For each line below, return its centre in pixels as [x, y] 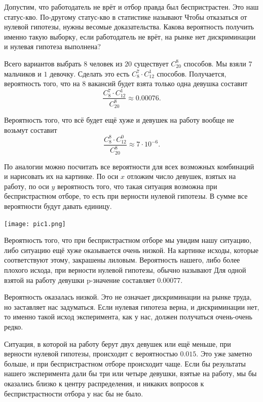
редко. [14, 327]
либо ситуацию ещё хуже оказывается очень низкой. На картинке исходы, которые [131, 250]
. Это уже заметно [224, 354]
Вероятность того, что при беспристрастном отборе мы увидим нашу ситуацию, [128, 240]
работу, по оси [27, 186]
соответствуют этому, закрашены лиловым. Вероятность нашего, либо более [122, 260]
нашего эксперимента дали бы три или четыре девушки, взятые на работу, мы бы [130, 373]
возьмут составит [31, 130]
